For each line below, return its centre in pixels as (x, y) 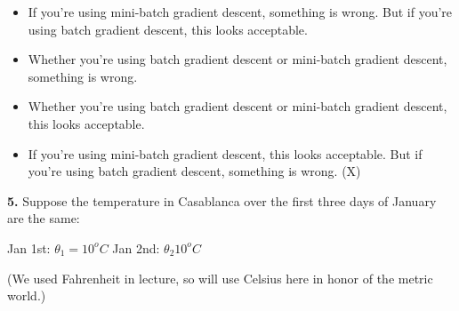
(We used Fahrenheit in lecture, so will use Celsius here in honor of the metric (220, 278)
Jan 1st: (29, 247)
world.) (27, 295)
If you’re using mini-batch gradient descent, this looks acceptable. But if (225, 153)
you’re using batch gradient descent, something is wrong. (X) (194, 171)
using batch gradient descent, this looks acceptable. (168, 29)
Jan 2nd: (136, 247)
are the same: (44, 218)
